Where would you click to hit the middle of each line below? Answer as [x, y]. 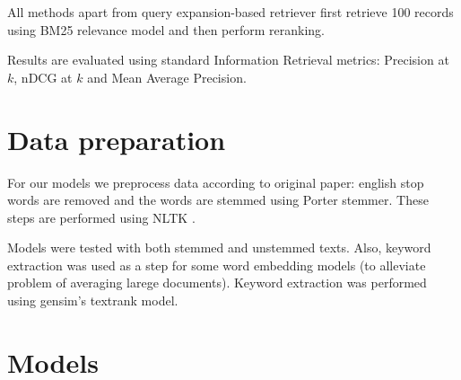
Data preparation [117, 139]
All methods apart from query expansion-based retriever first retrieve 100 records [230, 12]
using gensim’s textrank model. [93, 300]
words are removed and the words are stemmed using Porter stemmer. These [218, 200]
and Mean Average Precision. [167, 77]
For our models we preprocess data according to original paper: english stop [216, 182]
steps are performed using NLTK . [101, 217]
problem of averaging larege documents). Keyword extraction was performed [217, 283]
